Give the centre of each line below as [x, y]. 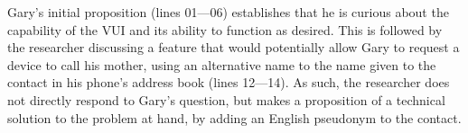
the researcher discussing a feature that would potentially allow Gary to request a [234, 47]
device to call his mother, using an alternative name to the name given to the [222, 64]
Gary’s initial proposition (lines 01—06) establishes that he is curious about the [228, 12]
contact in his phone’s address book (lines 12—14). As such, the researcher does [229, 82]
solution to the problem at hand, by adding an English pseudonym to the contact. [234, 117]
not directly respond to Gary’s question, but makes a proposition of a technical [226, 99]
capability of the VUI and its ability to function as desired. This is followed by [225, 29]
